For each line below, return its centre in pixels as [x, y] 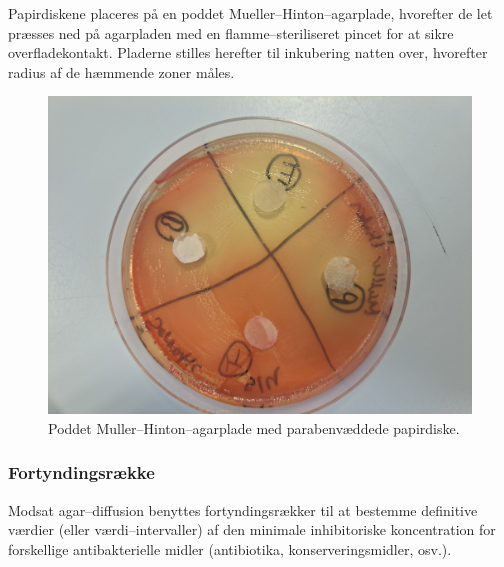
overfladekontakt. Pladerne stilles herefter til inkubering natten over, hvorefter [248, 52]
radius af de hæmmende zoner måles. [121, 71]
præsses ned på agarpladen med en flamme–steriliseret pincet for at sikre [231, 32]
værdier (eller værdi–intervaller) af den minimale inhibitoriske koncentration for [252, 529]
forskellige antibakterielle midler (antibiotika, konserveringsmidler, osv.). [230, 548]
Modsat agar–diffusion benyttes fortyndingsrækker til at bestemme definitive [243, 509]
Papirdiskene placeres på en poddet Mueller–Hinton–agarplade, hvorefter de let [250, 13]
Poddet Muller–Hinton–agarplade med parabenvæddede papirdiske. [254, 427]
